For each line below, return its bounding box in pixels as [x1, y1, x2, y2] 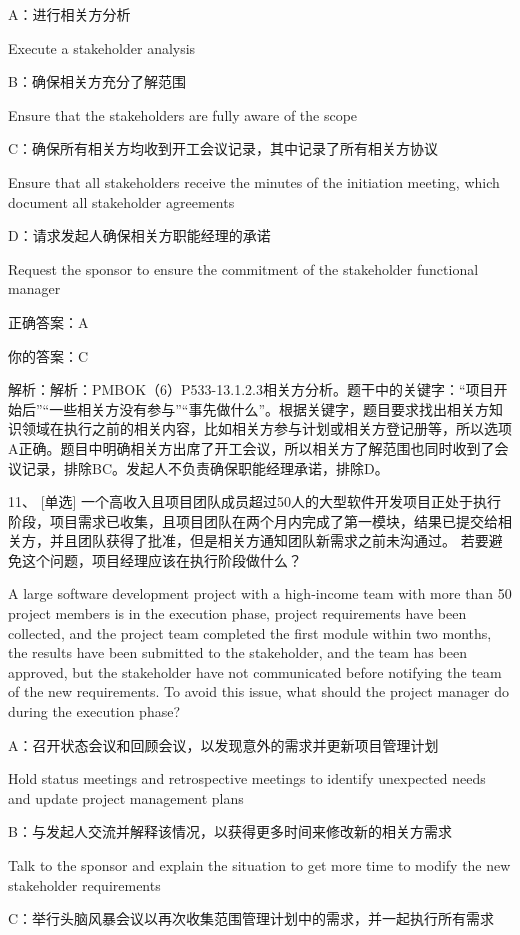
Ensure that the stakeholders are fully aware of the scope [8, 104, 358, 125]
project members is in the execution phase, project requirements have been [8, 603, 467, 624]
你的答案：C [8, 345, 89, 366]
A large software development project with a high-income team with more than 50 [8, 583, 512, 604]
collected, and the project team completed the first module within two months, [8, 622, 492, 643]
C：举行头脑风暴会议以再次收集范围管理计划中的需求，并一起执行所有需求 [8, 908, 495, 929]
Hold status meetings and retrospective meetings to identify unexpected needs [8, 768, 486, 789]
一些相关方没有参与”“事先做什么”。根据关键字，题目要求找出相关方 [49, 398, 490, 419]
